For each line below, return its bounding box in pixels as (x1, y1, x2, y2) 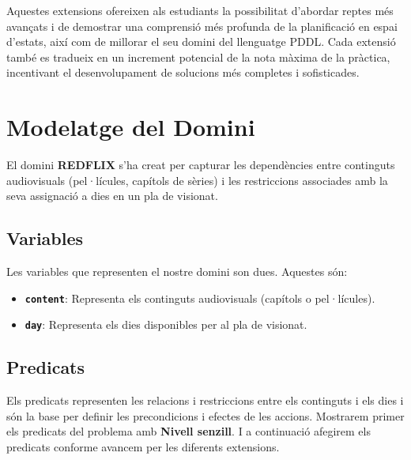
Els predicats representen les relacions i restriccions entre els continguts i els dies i (6, 392, 404, 409)
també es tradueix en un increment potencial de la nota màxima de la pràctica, (6, 48, 390, 65)
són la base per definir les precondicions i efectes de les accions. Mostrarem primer (6, 407, 405, 424)
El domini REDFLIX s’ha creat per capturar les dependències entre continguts (6, 156, 395, 173)
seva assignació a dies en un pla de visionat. (6, 187, 218, 204)
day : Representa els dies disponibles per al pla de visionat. (25, 316, 307, 333)
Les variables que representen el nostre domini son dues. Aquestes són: (6, 263, 348, 280)
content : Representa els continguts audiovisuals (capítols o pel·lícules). (25, 289, 375, 306)
